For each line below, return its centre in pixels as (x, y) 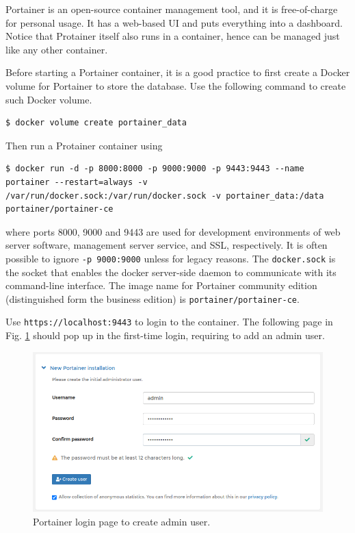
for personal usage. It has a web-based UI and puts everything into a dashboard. (174, 22)
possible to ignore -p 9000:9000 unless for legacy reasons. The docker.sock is (171, 258)
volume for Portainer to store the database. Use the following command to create (176, 85)
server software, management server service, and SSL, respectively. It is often (167, 245)
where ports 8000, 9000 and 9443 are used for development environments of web (173, 231)
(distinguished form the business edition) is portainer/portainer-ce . (153, 298)
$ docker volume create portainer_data (96, 123)
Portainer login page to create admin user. (122, 521)
